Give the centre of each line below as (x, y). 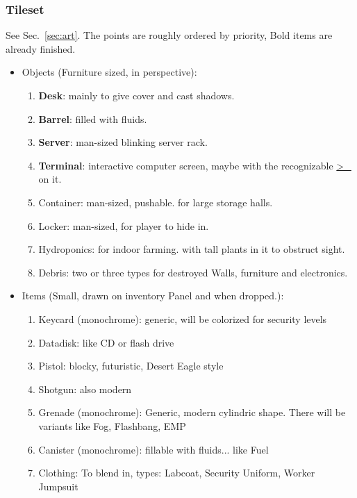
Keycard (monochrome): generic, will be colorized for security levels (183, 318)
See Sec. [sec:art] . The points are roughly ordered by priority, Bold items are (169, 35)
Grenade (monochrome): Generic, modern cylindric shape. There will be (192, 412)
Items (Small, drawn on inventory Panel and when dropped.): (153, 296)
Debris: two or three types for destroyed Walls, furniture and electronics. (193, 272)
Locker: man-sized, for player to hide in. (124, 225)
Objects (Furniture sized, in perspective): (109, 72)
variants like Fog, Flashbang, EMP (112, 425)
